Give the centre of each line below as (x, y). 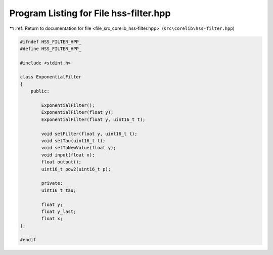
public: (40, 91)
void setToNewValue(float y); (79, 148)
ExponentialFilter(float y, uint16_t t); (93, 119)
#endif (28, 240)
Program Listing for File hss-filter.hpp (90, 13)
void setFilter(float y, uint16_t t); (89, 134)
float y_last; (59, 211)
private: (52, 183)
